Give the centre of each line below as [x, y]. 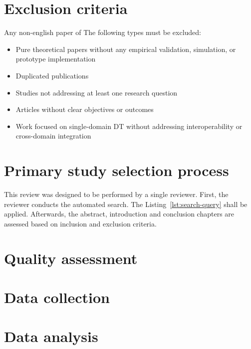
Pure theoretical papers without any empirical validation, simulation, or [126, 49]
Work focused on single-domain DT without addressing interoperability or [129, 126]
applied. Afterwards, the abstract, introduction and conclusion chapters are [119, 214]
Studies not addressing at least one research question [97, 92]
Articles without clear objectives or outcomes [85, 109]
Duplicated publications [52, 75]
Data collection [57, 297]
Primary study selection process [117, 170]
